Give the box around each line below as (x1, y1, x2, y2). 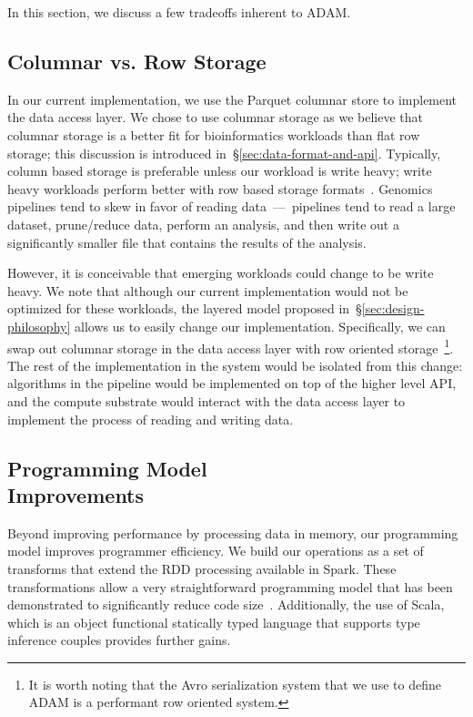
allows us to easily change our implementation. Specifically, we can (74, 316, 446, 335)
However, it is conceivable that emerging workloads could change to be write (7, 263, 434, 282)
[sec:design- (361, 299, 425, 318)
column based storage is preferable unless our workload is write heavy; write (7, 161, 432, 180)
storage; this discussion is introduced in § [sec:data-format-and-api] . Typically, (7, 143, 441, 162)
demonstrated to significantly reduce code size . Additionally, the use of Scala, (7, 595, 445, 614)
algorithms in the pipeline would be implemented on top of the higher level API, (7, 374, 457, 393)
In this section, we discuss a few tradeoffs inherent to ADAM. (7, 3, 351, 21)
